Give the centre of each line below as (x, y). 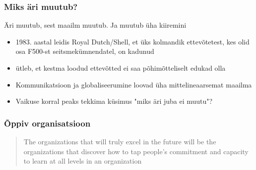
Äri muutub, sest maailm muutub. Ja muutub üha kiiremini (95, 25)
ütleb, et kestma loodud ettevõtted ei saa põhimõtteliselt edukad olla (121, 68)
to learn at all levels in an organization (83, 161)
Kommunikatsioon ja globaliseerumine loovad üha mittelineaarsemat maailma (134, 84)
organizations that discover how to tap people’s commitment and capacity (136, 151)
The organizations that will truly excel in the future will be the (120, 141)
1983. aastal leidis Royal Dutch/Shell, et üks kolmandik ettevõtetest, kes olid (132, 41)
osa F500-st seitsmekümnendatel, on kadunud (85, 51)
